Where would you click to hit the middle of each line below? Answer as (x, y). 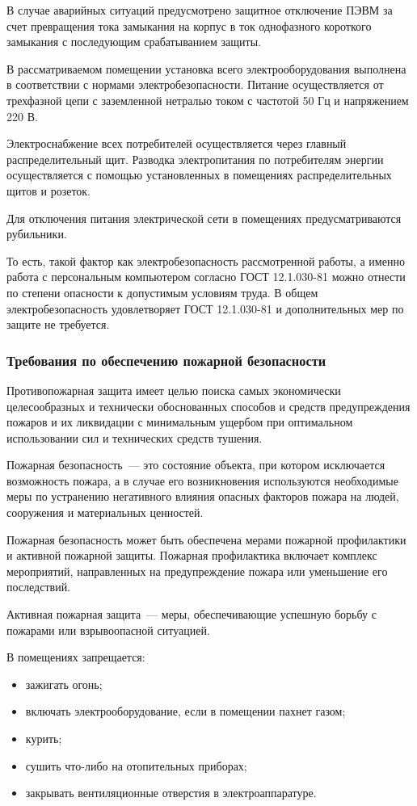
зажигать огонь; (64, 684)
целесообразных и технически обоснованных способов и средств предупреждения (208, 406)
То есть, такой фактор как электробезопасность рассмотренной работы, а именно (206, 260)
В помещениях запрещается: (76, 657)
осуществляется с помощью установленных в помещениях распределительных (199, 175)
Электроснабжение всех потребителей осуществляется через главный (177, 143)
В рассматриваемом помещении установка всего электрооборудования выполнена (206, 68)
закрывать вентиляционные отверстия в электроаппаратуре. (171, 793)
